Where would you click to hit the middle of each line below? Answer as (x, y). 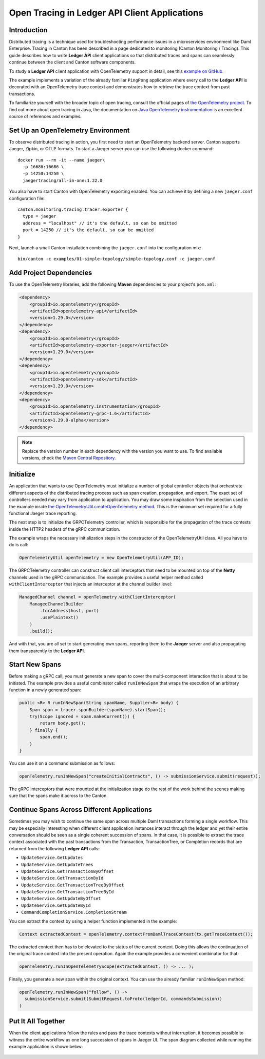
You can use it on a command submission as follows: (62, 763)
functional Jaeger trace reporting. (43, 513)
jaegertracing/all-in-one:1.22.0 (63, 180)
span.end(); (54, 737)
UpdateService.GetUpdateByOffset (61, 899)
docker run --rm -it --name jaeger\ (61, 160)
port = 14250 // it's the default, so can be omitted (88, 230)
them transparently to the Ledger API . (47, 651)
